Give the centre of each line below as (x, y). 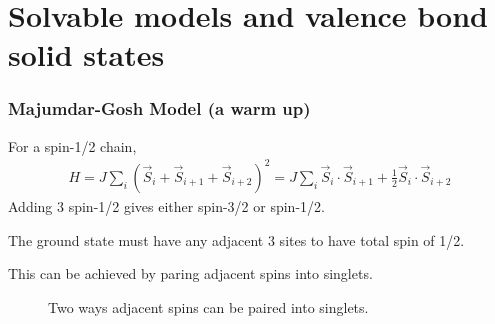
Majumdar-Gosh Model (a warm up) (159, 108)
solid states (86, 54)
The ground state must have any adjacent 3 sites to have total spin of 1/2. (236, 239)
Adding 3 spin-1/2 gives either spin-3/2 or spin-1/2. (166, 205)
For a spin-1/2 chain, (72, 145)
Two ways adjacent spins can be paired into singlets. (208, 306)
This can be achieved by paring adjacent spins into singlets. (190, 273)
